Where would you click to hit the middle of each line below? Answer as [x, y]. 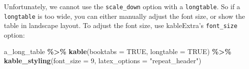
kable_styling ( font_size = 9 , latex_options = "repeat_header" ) [103, 61]
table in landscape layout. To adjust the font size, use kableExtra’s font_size [121, 25]
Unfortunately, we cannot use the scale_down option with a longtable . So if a [122, 6]
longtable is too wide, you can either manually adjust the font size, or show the [124, 16]
